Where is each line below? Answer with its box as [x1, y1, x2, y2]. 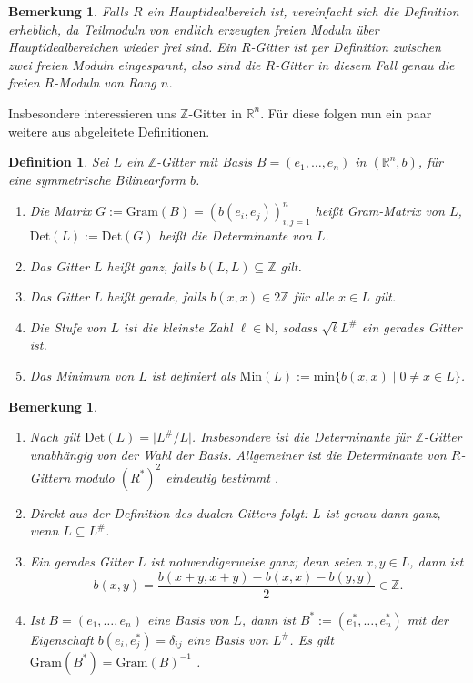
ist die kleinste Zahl [123, 317, 233, 336]
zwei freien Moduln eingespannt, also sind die [8, 55, 261, 74]
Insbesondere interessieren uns [8, 103, 176, 122]
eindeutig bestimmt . [166, 467, 279, 486]
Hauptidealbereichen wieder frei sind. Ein [8, 37, 236, 56]
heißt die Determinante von [158, 226, 312, 245]
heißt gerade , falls [106, 287, 206, 306]
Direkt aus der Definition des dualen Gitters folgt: [29, 503, 308, 522]
